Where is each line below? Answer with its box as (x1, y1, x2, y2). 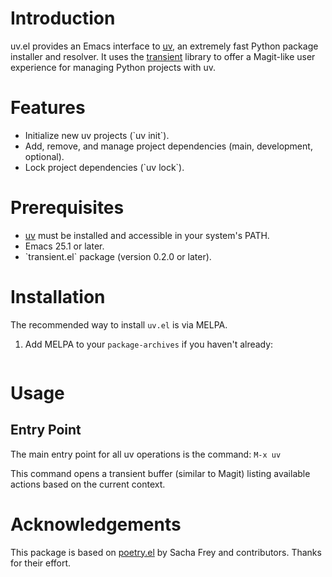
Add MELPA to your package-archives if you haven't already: (24, 338, 274, 350)
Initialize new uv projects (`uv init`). (24, 129, 170, 141)
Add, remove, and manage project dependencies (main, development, (24, 140, 313, 152)
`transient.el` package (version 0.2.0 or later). (24, 250, 212, 262)
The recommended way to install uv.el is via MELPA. (10, 318, 228, 331)
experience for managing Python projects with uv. (10, 61, 216, 73)
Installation (10, 286, 106, 308)
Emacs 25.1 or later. (24, 240, 105, 252)
